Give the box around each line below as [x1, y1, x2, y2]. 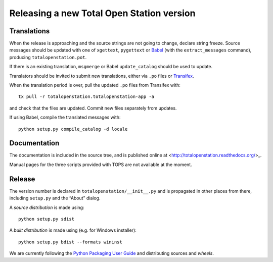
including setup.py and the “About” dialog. [9, 195, 101, 201]
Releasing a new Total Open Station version [9, 8, 196, 19]
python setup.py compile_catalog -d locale [18, 126, 128, 132]
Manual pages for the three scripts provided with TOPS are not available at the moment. [9, 162, 192, 168]
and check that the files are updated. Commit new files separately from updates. [9, 105, 177, 111]
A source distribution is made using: [9, 204, 84, 211]
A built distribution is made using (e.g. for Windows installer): [9, 227, 136, 233]
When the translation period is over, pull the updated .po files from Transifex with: [9, 82, 180, 88]
